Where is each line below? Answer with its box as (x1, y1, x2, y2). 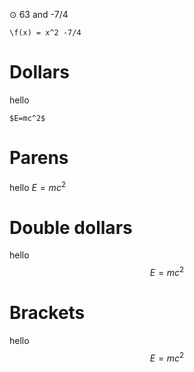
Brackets (9, 302, 86, 324)
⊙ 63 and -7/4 (9, 9, 69, 20)
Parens (9, 147, 69, 169)
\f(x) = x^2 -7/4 (9, 28, 82, 38)
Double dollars (9, 216, 133, 239)
